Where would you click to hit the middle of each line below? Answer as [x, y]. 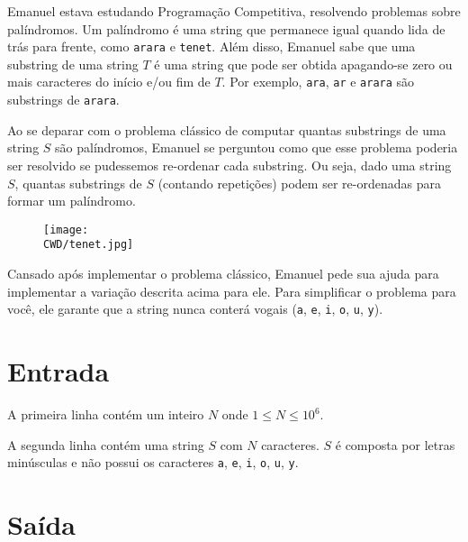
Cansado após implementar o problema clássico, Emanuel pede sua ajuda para [223, 274]
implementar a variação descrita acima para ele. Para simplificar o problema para [232, 291]
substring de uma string [73, 64]
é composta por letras [395, 444]
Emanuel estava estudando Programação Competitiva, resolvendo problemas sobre [234, 11]
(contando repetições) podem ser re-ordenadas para [299, 183]
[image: [66, 230]
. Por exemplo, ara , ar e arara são [318, 82]
